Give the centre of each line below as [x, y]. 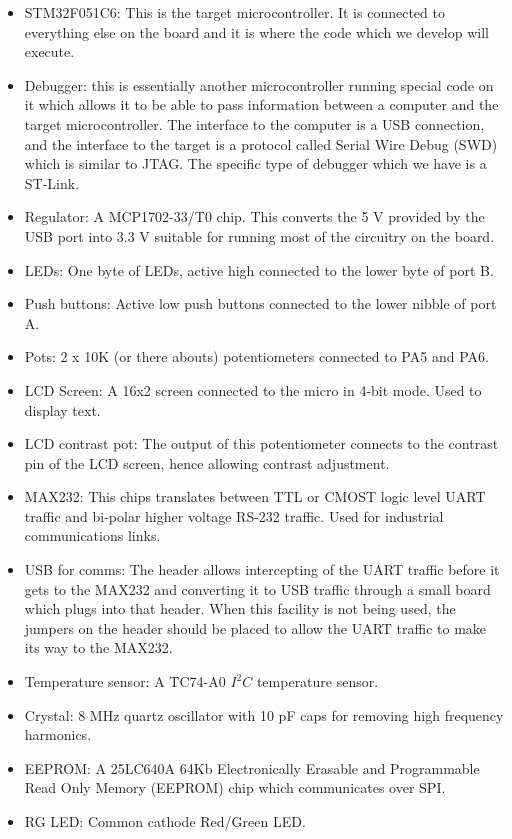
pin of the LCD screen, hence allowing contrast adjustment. [207, 462]
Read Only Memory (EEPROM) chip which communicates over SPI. [235, 787]
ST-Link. [52, 182]
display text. [62, 409]
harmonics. [58, 734]
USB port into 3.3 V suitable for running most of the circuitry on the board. [259, 235]
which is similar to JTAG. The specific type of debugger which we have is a [255, 163]
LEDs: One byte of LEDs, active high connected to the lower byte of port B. [259, 269]
